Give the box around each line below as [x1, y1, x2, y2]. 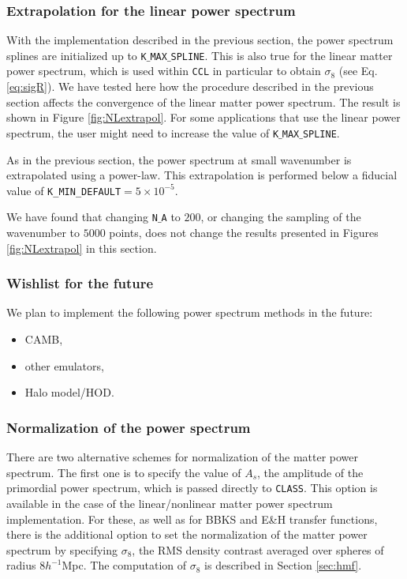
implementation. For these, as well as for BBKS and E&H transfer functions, [6, 510, 378, 527]
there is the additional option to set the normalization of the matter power [6, 526, 368, 543]
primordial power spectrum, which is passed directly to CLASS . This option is [6, 479, 378, 496]
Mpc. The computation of [62, 557, 187, 573]
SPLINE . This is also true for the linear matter [170, 47, 393, 63]
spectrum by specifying [6, 541, 118, 558]
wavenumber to [6, 224, 80, 241]
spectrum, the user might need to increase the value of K [6, 124, 279, 141]
